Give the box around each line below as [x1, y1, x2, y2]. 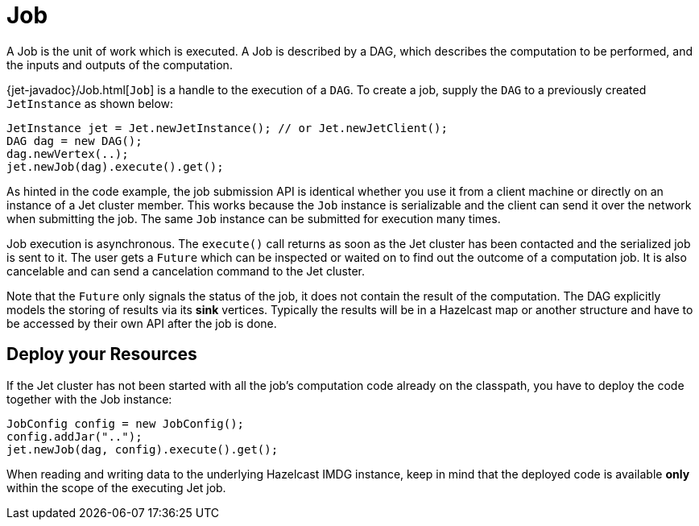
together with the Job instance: [6, 391, 172, 406]
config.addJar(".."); [6, 429, 143, 443]
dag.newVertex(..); [6, 147, 129, 160]
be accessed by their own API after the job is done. [6, 316, 277, 330]
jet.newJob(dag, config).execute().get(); [6, 442, 279, 456]
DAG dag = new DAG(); [6, 134, 143, 147]
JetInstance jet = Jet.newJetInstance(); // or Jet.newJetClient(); [6, 121, 448, 135]
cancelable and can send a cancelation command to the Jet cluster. [6, 263, 366, 278]
